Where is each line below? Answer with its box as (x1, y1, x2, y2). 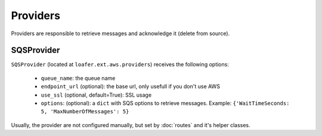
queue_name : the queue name (41, 75, 116, 82)
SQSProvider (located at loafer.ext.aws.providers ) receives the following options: (11, 61, 229, 68)
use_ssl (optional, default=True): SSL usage (41, 91, 152, 98)
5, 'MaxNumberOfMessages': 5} (41, 108, 129, 115)
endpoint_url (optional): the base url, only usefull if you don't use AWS (41, 83, 221, 90)
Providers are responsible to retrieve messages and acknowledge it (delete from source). (11, 30, 230, 37)
